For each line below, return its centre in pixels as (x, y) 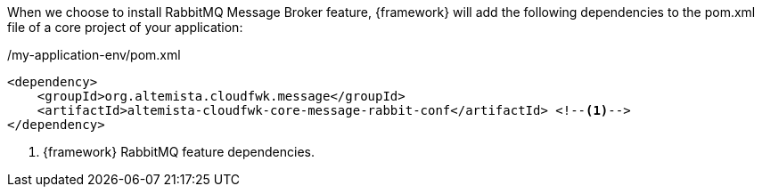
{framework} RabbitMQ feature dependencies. (179, 152)
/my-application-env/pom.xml (94, 55)
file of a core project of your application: (125, 27)
